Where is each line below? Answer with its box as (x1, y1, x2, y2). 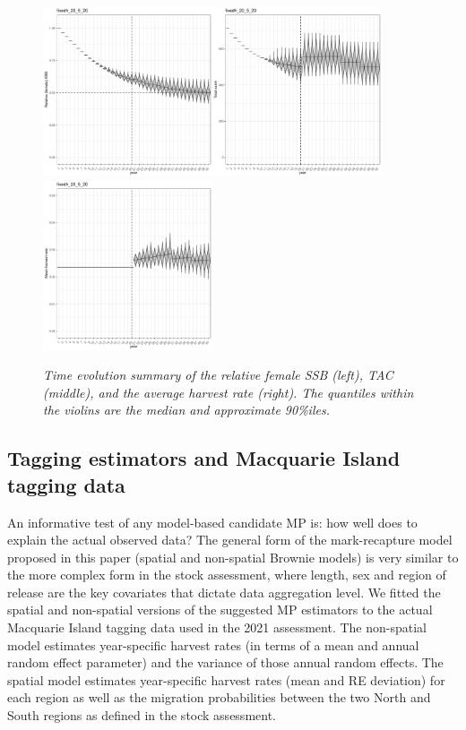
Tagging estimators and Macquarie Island (7, 444, 401, 472)
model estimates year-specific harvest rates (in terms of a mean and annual (7, 635, 419, 654)
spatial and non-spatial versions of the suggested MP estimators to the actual (7, 600, 433, 619)
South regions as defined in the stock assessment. (7, 706, 276, 725)
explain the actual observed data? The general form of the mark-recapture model (7, 530, 453, 549)
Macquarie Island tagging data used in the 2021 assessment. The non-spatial (7, 618, 427, 637)
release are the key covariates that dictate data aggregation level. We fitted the (7, 582, 441, 601)
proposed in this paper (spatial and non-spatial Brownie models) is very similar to (7, 547, 459, 566)
